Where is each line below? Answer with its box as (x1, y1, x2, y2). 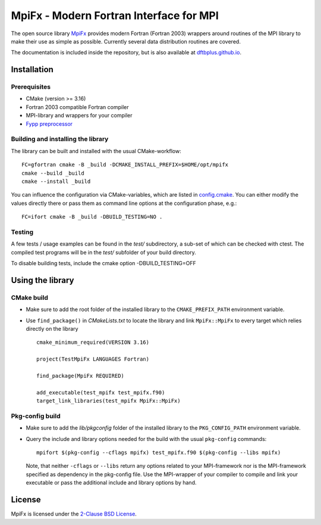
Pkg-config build (11, 412, 61, 420)
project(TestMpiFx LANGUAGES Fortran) (36, 356, 150, 363)
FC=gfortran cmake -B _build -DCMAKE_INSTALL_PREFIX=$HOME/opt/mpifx (21, 161, 229, 168)
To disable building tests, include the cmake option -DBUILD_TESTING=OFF (11, 260, 196, 267)
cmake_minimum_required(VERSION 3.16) (36, 339, 150, 346)
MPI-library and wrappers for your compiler (26, 112, 133, 119)
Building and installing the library (11, 135, 109, 143)
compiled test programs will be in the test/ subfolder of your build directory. (11, 248, 196, 256)
